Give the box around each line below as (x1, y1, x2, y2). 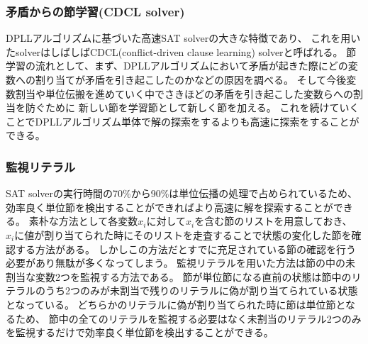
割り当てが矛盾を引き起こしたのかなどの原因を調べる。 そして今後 (35, 72, 347, 87)
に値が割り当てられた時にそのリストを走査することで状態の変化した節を (14, 227, 352, 242)
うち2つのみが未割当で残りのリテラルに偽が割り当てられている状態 (45, 283, 358, 298)
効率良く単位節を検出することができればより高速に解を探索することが (6, 199, 333, 214)
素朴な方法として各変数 (28, 213, 138, 228)
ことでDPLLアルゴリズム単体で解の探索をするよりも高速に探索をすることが (6, 113, 359, 128)
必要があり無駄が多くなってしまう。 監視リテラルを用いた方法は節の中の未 (6, 255, 356, 270)
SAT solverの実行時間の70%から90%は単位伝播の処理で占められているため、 (6, 186, 357, 201)
